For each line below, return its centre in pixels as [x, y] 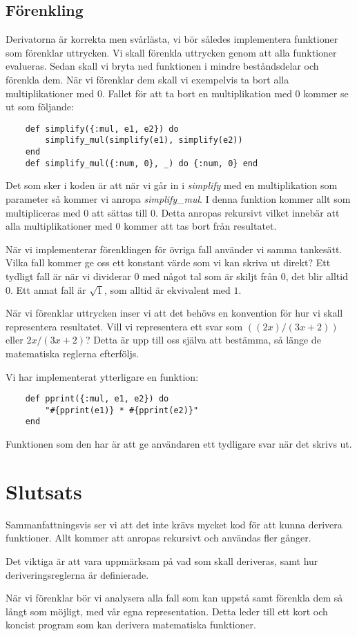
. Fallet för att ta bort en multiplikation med [197, 93]
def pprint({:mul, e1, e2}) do [97, 399]
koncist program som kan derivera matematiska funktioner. [131, 625]
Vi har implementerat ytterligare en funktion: [102, 376]
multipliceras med [43, 212]
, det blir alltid [317, 276]
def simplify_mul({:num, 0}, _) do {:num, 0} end [142, 163]
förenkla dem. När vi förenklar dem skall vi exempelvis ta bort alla [147, 79]
